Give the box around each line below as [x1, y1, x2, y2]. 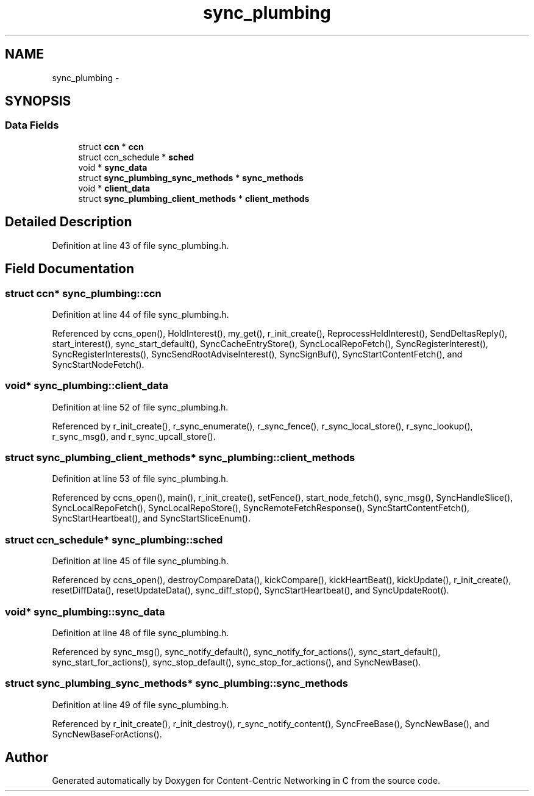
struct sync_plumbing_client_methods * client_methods [78, 193, 310, 204]
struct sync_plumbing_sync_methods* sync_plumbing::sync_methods [5, 677, 348, 690]
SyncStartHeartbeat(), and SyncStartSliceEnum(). [52, 513, 251, 524]
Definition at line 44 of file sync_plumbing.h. [52, 309, 229, 320]
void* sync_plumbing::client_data [5, 379, 169, 392]
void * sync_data [78, 162, 148, 173]
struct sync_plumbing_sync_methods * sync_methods [78, 172, 304, 183]
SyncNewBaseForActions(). [52, 728, 162, 739]
